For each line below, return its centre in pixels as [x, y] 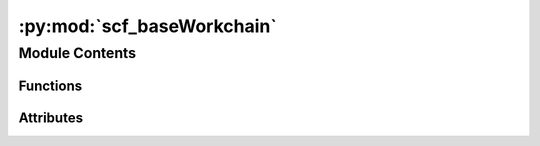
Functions [50, 85]
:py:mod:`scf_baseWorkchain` [147, 26]
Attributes [51, 117]
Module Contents [77, 53]
